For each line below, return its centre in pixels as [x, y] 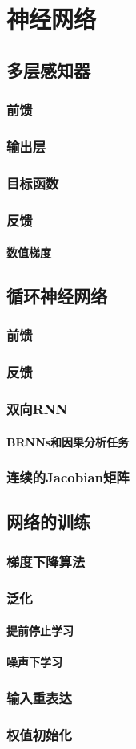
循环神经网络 [57, 296]
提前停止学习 [40, 631]
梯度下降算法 [46, 561]
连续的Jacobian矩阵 [68, 477]
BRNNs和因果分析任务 [68, 441]
